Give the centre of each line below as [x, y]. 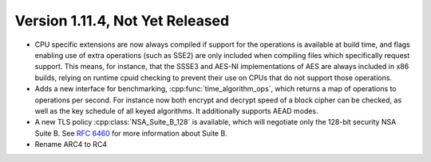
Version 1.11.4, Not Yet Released [122, 21]
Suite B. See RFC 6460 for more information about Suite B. [131, 133]
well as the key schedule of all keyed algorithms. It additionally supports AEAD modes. [176, 110]
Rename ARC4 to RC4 [71, 145]
